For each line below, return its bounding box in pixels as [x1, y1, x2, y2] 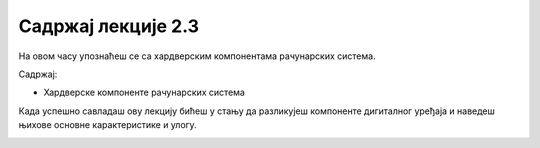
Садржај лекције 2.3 [18, 15, 200, 37]
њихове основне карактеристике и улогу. [18, 119, 197, 131]
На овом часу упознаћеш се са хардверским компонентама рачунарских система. [18, 50, 376, 62]
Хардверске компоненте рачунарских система [43, 86, 245, 99]
